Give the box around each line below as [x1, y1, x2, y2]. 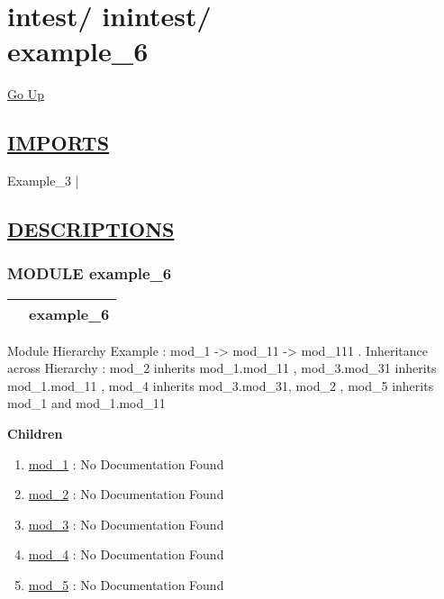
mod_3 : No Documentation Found [28, 514, 224, 533]
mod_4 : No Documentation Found [28, 545, 224, 564]
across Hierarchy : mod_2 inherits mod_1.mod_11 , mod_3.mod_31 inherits [7, 358, 437, 377]
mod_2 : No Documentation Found [28, 485, 224, 504]
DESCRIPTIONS [7, 215, 175, 243]
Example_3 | [7, 171, 79, 190]
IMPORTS [7, 129, 110, 157]
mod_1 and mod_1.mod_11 [7, 394, 166, 413]
